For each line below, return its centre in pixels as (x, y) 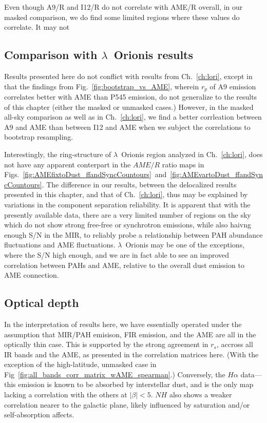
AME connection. (32, 275)
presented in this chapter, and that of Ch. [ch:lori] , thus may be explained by (126, 194)
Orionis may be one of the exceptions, (185, 245)
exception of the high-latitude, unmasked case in (80, 364)
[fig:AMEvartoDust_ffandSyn (216, 174)
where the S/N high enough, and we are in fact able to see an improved (117, 254)
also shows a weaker (201, 395)
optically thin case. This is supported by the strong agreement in (106, 344)
